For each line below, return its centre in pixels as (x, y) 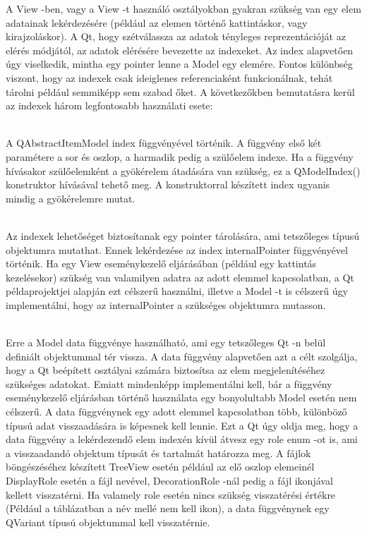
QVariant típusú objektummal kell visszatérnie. (108, 522)
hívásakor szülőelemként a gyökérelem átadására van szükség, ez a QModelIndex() (183, 170)
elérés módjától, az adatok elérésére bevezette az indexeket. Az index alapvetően (180, 50)
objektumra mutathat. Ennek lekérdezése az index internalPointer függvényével (177, 249)
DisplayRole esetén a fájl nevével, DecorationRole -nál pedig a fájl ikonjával (169, 480)
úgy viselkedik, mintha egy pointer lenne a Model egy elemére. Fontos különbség (179, 64)
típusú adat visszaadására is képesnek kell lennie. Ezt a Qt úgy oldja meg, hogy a (182, 425)
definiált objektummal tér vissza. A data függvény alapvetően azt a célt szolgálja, (182, 356)
